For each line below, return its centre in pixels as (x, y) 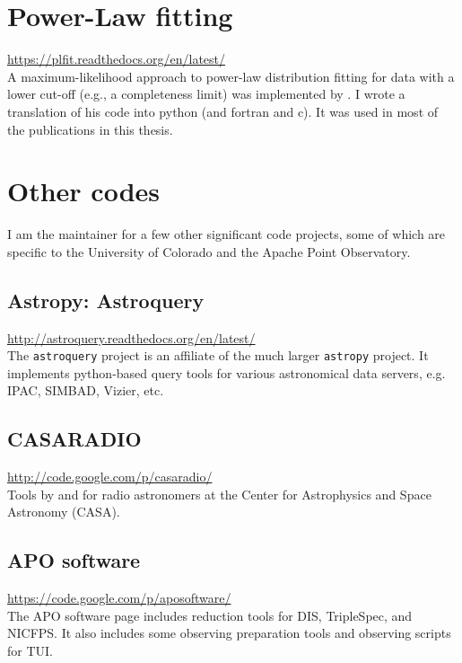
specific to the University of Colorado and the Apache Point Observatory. (209, 251)
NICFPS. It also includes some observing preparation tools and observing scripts (229, 633)
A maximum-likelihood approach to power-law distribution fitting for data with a (231, 76)
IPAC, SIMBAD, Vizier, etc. (86, 390)
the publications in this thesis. (90, 129)
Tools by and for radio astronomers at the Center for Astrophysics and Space (219, 494)
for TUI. (30, 651)
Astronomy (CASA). (64, 512)
